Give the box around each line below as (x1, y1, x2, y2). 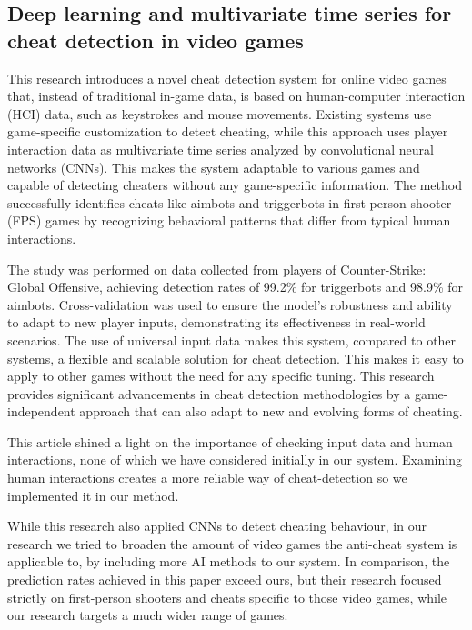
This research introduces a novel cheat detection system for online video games (7, 68, 447, 87)
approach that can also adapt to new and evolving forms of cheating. (79, 402, 463, 421)
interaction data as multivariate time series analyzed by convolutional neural (7, 139, 434, 158)
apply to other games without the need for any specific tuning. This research (7, 366, 435, 385)
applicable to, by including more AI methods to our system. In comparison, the (7, 552, 450, 571)
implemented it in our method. (7, 485, 179, 505)
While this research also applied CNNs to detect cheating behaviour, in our (7, 516, 427, 535)
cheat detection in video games (7, 25, 304, 54)
